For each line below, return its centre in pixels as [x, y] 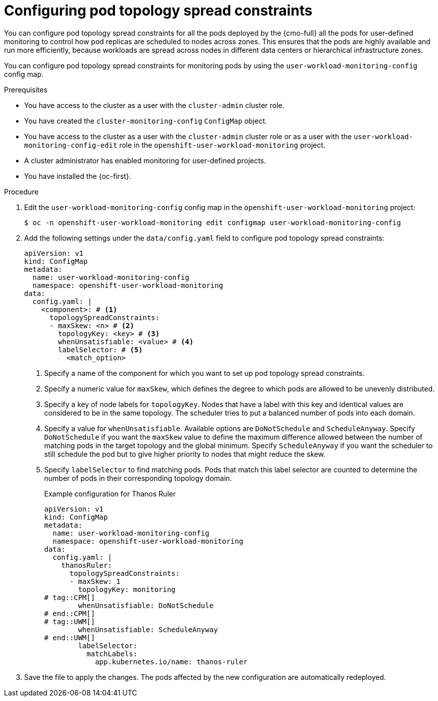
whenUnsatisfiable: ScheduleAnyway [148, 629]
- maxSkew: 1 [95, 581]
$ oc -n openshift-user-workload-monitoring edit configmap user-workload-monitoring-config [213, 222]
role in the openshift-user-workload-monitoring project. [222, 145]
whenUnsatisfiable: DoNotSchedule [146, 605]
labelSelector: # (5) [100, 349]
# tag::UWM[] [70, 621]
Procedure [21, 191]
